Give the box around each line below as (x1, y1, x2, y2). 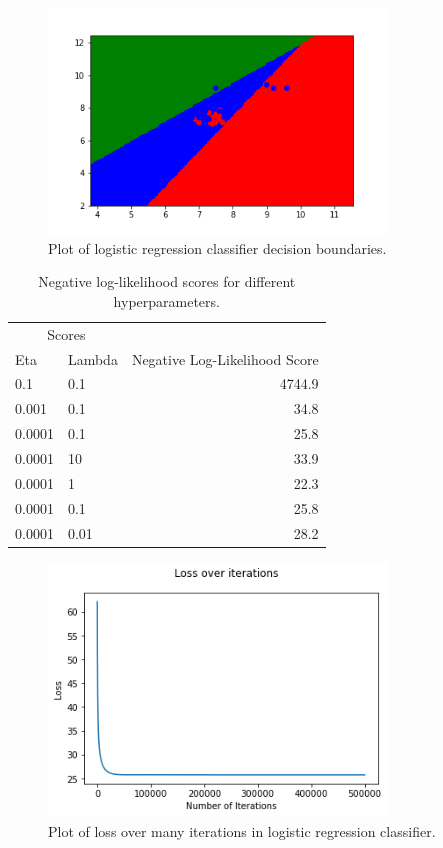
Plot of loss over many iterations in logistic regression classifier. (48, 820, 436, 841)
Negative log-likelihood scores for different (38, 271, 296, 292)
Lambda (67, 348, 118, 369)
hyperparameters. (113, 290, 220, 311)
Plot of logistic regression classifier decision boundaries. (48, 237, 387, 258)
